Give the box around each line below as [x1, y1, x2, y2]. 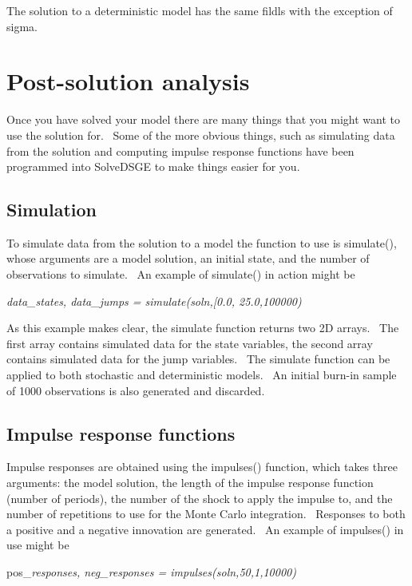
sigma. [6, 18, 38, 34]
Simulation [6, 197, 97, 222]
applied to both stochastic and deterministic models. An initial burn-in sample [6, 366, 397, 383]
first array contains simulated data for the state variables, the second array [6, 335, 373, 351]
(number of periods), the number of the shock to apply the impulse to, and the [6, 489, 393, 506]
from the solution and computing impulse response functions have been [6, 142, 355, 159]
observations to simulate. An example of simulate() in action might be [6, 266, 355, 283]
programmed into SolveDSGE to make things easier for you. [6, 158, 300, 175]
